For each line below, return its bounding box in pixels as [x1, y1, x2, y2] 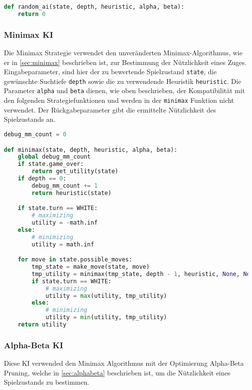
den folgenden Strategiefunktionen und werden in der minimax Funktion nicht [4, 95, 234, 105]
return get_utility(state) [31, 168, 119, 175]
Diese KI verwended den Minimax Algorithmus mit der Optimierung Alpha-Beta [4, 358, 244, 368]
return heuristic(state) [31, 189, 111, 196]
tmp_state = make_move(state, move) [31, 263, 150, 271]
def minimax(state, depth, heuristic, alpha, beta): [4, 146, 177, 153]
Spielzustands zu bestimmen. [4, 377, 90, 387]
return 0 [17, 10, 46, 17]
